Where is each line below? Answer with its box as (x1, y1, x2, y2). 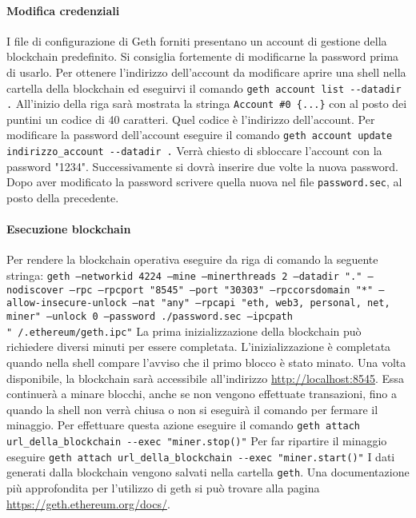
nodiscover (6, 284, 64, 296)
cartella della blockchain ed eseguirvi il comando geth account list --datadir (6, 79, 402, 96)
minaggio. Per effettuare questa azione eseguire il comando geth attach (6, 416, 361, 433)
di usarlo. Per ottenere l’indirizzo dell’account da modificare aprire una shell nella (6, 63, 406, 80)
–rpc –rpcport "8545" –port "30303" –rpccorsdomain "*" (69, 284, 374, 296)
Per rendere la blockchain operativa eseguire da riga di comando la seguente (6, 251, 378, 268)
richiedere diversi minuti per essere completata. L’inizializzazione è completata (6, 338, 391, 355)
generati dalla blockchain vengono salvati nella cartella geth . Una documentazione (6, 464, 410, 480)
